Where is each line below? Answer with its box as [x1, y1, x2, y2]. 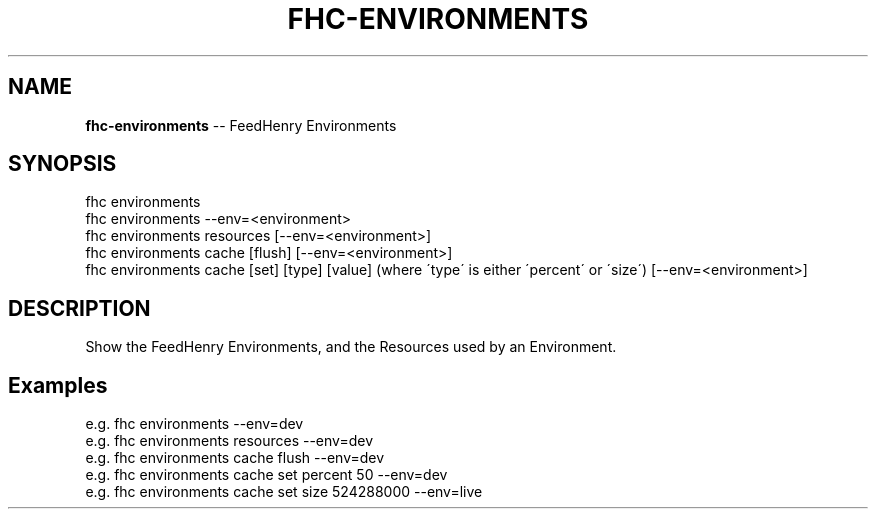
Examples [8, 372, 108, 398]
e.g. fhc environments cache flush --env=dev [85, 449, 385, 467]
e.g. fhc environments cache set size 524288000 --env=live [85, 483, 483, 501]
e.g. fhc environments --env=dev [85, 415, 304, 433]
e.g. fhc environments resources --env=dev [85, 432, 373, 450]
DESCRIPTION [8, 295, 151, 321]
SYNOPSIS [8, 151, 117, 177]
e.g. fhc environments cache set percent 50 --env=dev [85, 466, 448, 484]
